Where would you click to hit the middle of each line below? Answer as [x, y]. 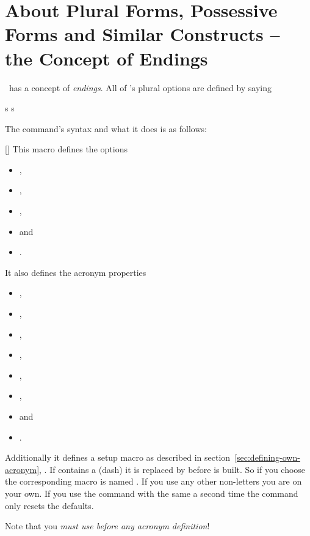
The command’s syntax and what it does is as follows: [106, 128]
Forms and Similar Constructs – [142, 34]
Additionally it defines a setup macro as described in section [118, 457]
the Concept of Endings [106, 58]
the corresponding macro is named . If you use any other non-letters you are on [153, 481]
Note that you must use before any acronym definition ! [107, 526]
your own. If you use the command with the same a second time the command [152, 493]
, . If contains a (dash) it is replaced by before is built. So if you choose [172, 469]
